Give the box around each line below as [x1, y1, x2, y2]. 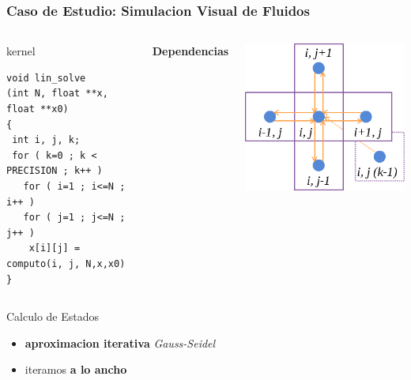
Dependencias [152, 43, 229, 59]
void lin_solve [6, 72, 86, 84]
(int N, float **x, [6, 88, 108, 100]
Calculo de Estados [6, 308, 100, 325]
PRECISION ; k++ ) [6, 165, 103, 177]
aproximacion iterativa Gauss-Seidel [25, 334, 216, 351]
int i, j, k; [12, 134, 81, 146]
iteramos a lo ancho [25, 361, 127, 378]
